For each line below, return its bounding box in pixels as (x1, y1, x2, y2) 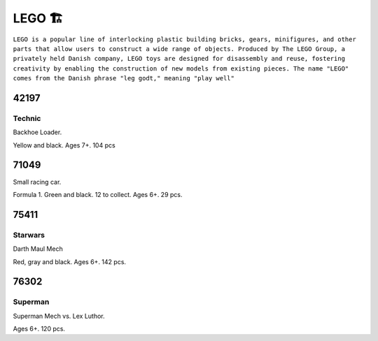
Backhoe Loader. (13, 128, 62, 136)
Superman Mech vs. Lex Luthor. (13, 312, 105, 320)
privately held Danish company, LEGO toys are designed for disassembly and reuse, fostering (13, 55, 346, 63)
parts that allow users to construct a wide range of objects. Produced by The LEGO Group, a (13, 45, 346, 52)
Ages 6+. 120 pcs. (13, 325, 66, 333)
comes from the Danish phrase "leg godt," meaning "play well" (13, 74, 234, 82)
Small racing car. (13, 177, 62, 186)
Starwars (13, 230, 45, 240)
